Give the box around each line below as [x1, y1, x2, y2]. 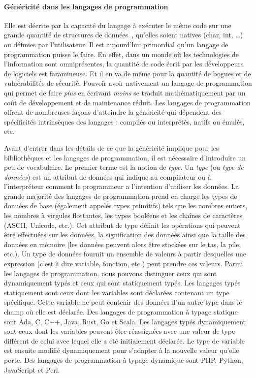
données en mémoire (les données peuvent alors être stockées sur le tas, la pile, [4, 239, 241, 249]
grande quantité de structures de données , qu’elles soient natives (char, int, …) [4, 30, 243, 40]
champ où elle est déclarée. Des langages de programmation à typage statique [4, 307, 238, 317]
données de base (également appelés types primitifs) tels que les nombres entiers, [4, 200, 248, 211]
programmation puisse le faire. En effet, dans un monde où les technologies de [4, 49, 239, 59]
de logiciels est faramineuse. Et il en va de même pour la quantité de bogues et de [4, 68, 251, 78]
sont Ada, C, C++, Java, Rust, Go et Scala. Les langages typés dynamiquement [4, 316, 246, 326]
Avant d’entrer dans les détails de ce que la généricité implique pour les [4, 142, 219, 153]
